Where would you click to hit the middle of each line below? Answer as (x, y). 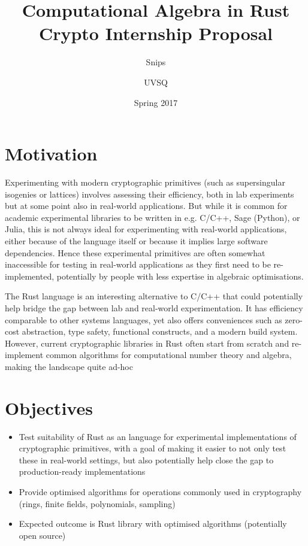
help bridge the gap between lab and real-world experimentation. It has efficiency (154, 307)
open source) (42, 535)
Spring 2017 (156, 102)
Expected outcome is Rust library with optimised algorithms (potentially (153, 524)
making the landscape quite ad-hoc (69, 366)
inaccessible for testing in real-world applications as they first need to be (138, 264)
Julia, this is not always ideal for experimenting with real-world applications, (146, 229)
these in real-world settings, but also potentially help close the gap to (146, 459)
